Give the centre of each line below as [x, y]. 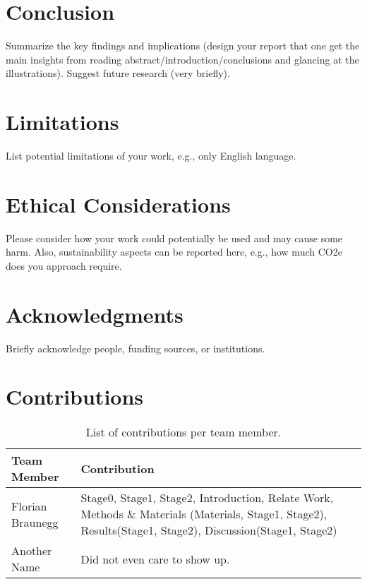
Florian [29, 506]
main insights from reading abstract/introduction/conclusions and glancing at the [182, 59]
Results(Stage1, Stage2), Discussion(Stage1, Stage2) [209, 530]
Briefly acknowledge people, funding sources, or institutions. [136, 348]
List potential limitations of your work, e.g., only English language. [151, 156]
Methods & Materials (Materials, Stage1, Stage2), [204, 514]
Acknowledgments [95, 314]
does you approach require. [64, 265]
